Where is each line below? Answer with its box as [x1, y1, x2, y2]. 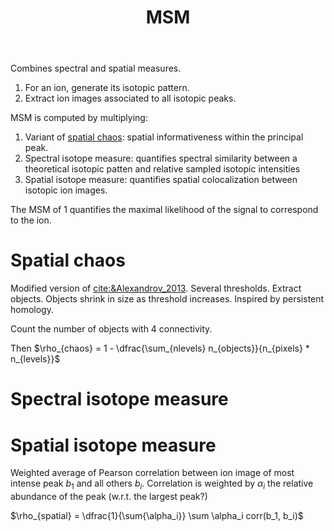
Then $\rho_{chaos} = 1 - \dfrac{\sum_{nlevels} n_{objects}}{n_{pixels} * [10, 342, 310, 355]
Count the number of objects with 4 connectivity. [10, 323, 213, 335]
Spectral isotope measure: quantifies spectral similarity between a [24, 152, 298, 165]
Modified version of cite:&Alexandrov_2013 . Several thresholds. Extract [10, 282, 302, 295]
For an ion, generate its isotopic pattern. [24, 82, 190, 94]
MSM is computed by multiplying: [10, 112, 148, 124]
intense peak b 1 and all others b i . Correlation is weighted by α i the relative [10, 477, 314, 492]
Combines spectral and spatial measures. [10, 62, 182, 75]
